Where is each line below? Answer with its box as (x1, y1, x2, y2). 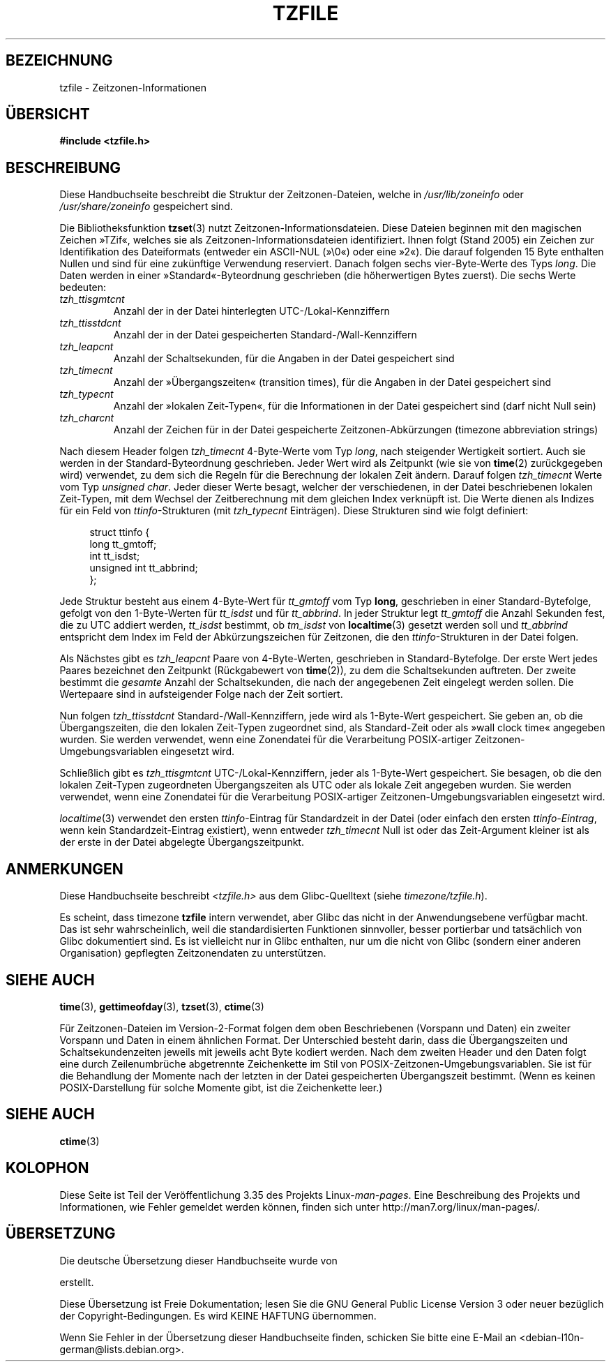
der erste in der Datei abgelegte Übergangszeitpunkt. (59, 836, 304, 849)
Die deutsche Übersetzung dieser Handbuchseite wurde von (59, 1254, 338, 1267)
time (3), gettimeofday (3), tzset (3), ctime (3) (59, 1000, 264, 1013)
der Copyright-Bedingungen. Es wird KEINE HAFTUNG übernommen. (59, 1309, 377, 1322)
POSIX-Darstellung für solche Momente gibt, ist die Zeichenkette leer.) (59, 1081, 383, 1093)
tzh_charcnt (59, 412, 114, 424)
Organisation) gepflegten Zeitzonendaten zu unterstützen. (59, 947, 326, 959)
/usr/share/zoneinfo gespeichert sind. (59, 200, 233, 213)
